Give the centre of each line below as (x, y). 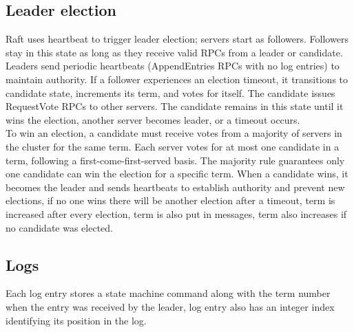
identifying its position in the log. (76, 320)
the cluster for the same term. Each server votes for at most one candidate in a (173, 146)
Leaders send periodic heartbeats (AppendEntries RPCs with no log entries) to (173, 66)
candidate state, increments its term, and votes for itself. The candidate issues (170, 92)
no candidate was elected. (60, 227)
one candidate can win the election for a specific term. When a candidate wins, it (177, 174)
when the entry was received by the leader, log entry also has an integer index (170, 306)
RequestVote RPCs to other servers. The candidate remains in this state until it (175, 106)
